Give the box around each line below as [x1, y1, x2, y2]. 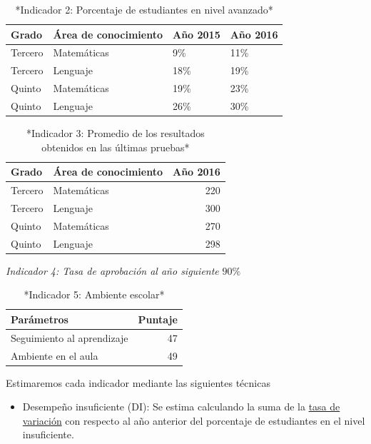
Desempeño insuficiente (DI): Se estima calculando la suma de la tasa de [22, 399, 340, 414]
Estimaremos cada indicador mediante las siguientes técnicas [6, 375, 270, 390]
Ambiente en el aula [11, 348, 98, 363]
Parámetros [11, 311, 68, 326]
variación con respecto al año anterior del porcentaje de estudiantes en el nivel [22, 413, 365, 428]
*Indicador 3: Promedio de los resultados [26, 126, 205, 141]
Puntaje [138, 311, 178, 326]
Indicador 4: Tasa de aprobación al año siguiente [6, 263, 219, 278]
